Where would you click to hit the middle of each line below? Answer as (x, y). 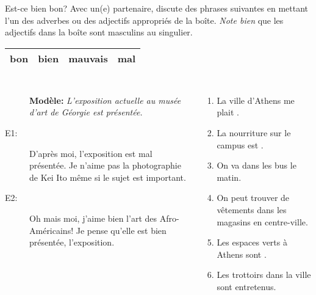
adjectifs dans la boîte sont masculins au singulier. (99, 32)
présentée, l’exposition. (72, 242)
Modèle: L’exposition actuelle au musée (105, 100)
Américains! (52, 230)
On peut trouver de (253, 198)
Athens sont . (242, 254)
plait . (228, 112)
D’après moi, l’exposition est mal (91, 153)
